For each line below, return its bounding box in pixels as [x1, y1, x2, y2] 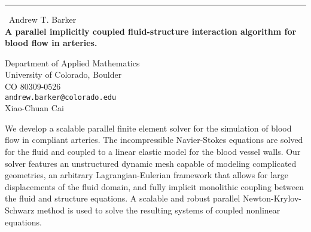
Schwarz [5, 203, 35, 216]
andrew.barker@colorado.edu [5, 93, 117, 102]
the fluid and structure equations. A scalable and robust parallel [5, 192, 240, 204]
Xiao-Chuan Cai [5, 102, 64, 114]
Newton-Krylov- [242, 192, 301, 204]
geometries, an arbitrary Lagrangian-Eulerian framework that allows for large [5, 169, 288, 181]
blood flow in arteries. [5, 36, 97, 49]
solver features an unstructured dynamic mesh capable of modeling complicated [5, 157, 297, 169]
